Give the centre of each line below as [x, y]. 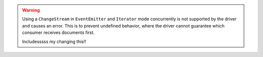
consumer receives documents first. [58, 33]
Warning [31, 10]
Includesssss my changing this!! [54, 42]
